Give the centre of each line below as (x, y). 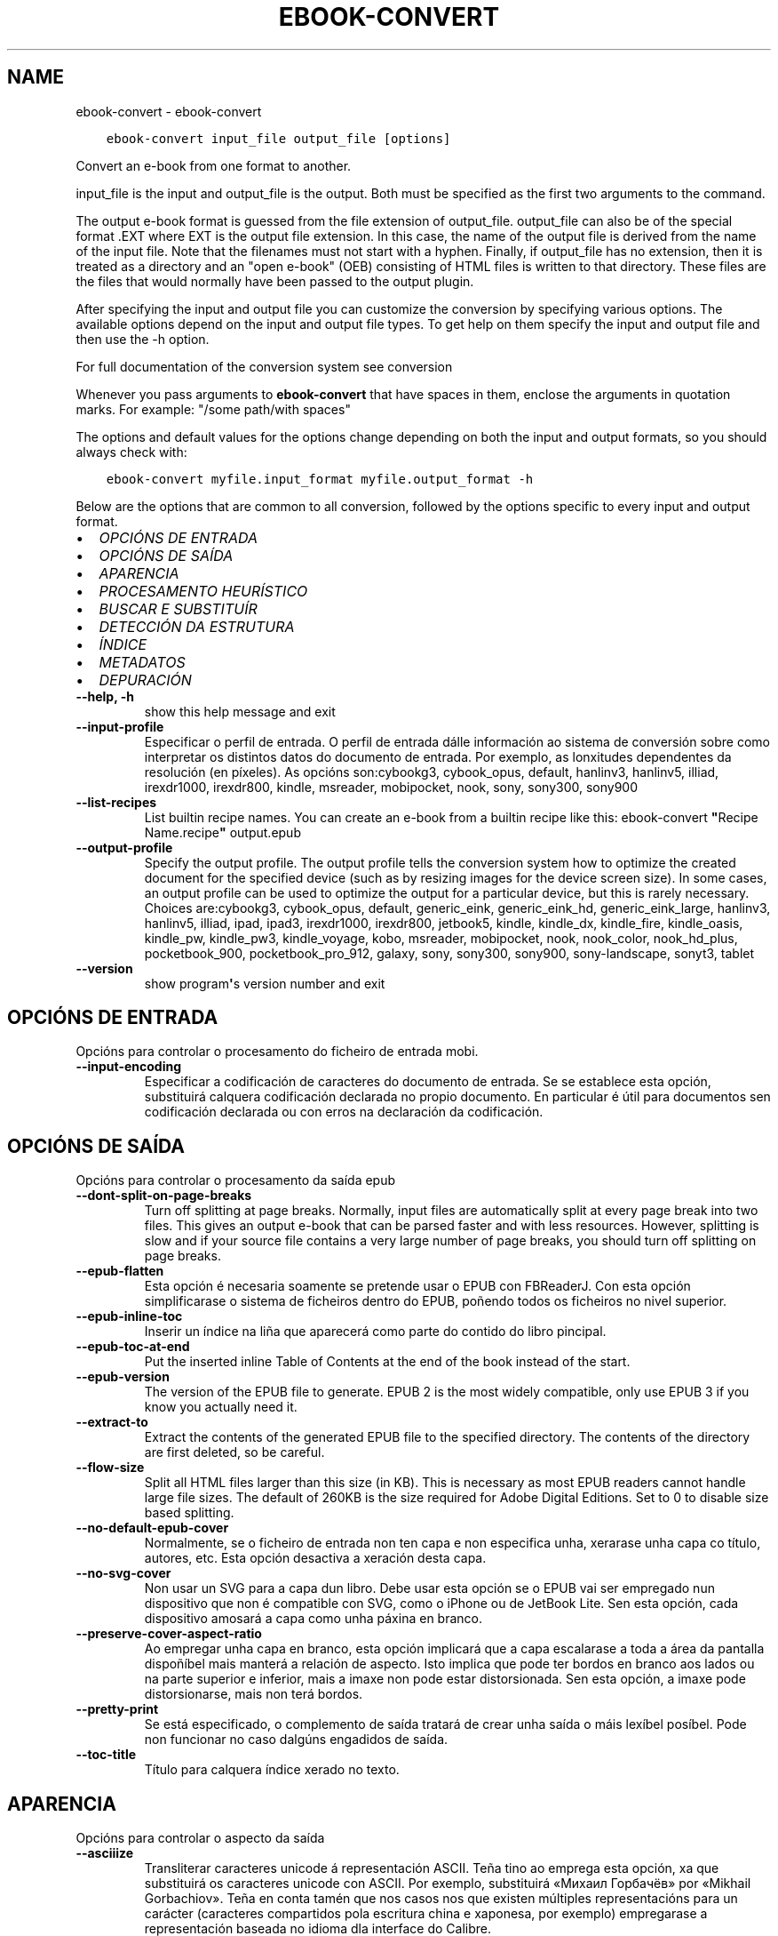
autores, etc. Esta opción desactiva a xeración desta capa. (315, 1558)
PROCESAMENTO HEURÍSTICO (203, 591)
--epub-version (123, 1377)
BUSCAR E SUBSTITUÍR (178, 608)
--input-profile (120, 726)
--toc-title (106, 1755)
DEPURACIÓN (145, 680)
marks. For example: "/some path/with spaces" (213, 409)
